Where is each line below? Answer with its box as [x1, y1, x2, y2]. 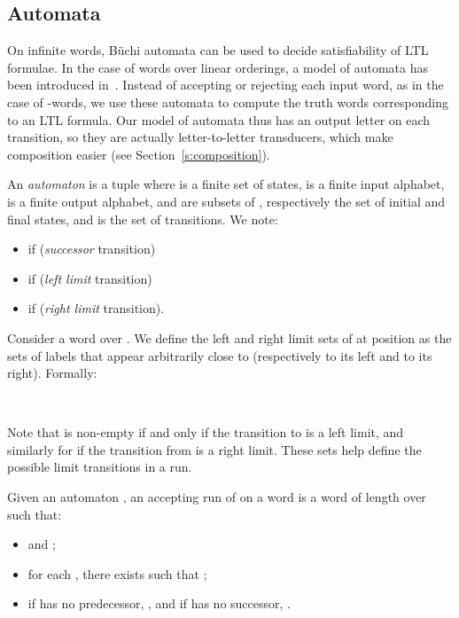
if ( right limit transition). [27, 299, 165, 317]
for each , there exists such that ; [27, 564, 207, 583]
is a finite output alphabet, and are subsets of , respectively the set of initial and [7, 192, 446, 210]
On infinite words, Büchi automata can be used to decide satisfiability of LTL [7, 41, 429, 59]
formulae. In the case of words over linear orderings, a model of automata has [7, 58, 428, 76]
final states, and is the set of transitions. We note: [7, 209, 278, 228]
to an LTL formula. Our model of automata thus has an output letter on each [7, 110, 431, 129]
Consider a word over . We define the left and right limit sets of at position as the [7, 328, 452, 347]
